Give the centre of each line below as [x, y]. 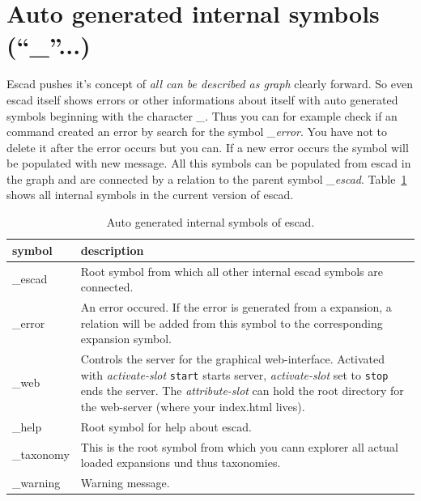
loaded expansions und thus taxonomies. [181, 463]
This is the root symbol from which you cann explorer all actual [239, 446]
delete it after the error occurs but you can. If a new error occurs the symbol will [208, 147]
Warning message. [125, 482]
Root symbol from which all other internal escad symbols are [232, 271]
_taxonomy [41, 454]
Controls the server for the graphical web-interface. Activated [233, 358]
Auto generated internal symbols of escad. [210, 222]
